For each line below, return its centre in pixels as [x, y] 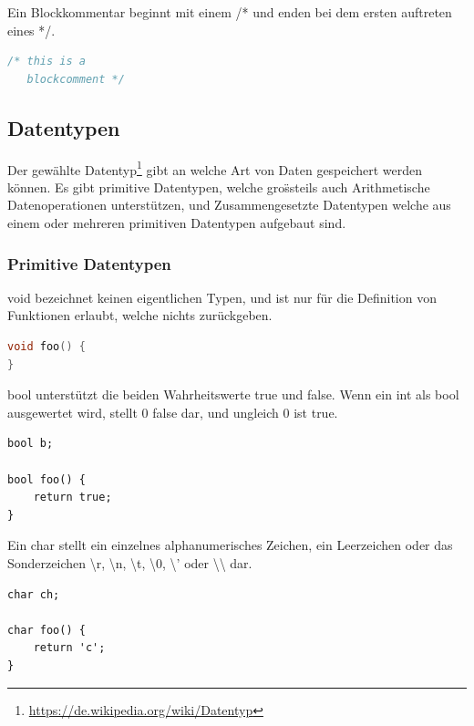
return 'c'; [69, 648]
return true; [72, 498]
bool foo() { [46, 479]
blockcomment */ [76, 79]
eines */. [31, 30]
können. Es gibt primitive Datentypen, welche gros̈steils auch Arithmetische [219, 187]
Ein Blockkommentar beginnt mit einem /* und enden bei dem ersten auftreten [230, 12]
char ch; [34, 594]
